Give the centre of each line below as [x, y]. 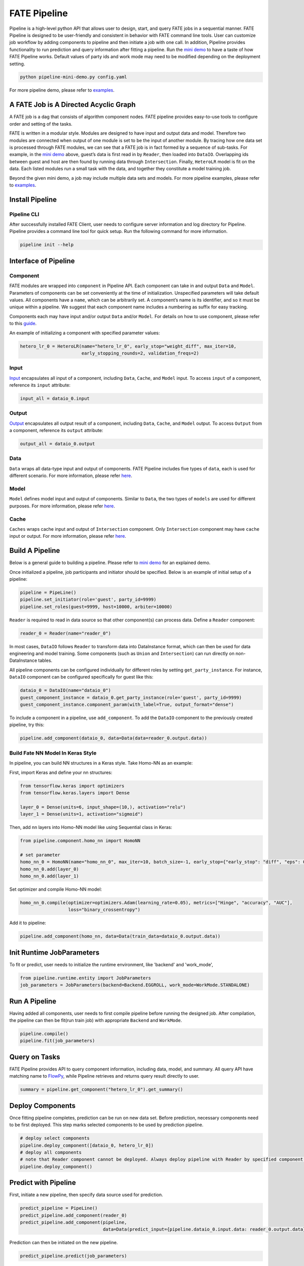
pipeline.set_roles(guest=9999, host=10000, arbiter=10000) [96, 607]
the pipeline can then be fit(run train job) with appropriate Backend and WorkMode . [96, 1020]
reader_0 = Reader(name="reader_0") [66, 633]
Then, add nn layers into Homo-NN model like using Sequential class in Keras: [91, 827]
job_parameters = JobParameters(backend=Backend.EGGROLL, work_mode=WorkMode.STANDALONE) [135, 985]
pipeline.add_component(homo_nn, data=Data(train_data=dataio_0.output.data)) [120, 936]
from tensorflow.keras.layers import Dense [75, 793]
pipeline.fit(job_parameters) [58, 1041]
